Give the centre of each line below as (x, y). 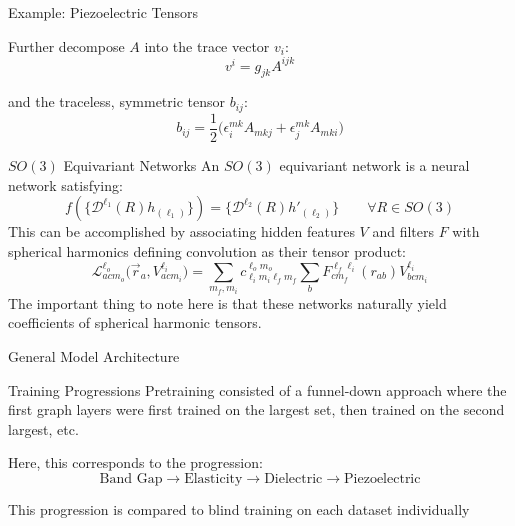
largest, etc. (43, 428)
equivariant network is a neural (374, 165)
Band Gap (131, 479)
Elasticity (213, 479)
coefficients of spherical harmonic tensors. (135, 322)
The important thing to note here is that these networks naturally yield (227, 302)
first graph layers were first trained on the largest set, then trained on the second (256, 409)
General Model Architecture (94, 356)
